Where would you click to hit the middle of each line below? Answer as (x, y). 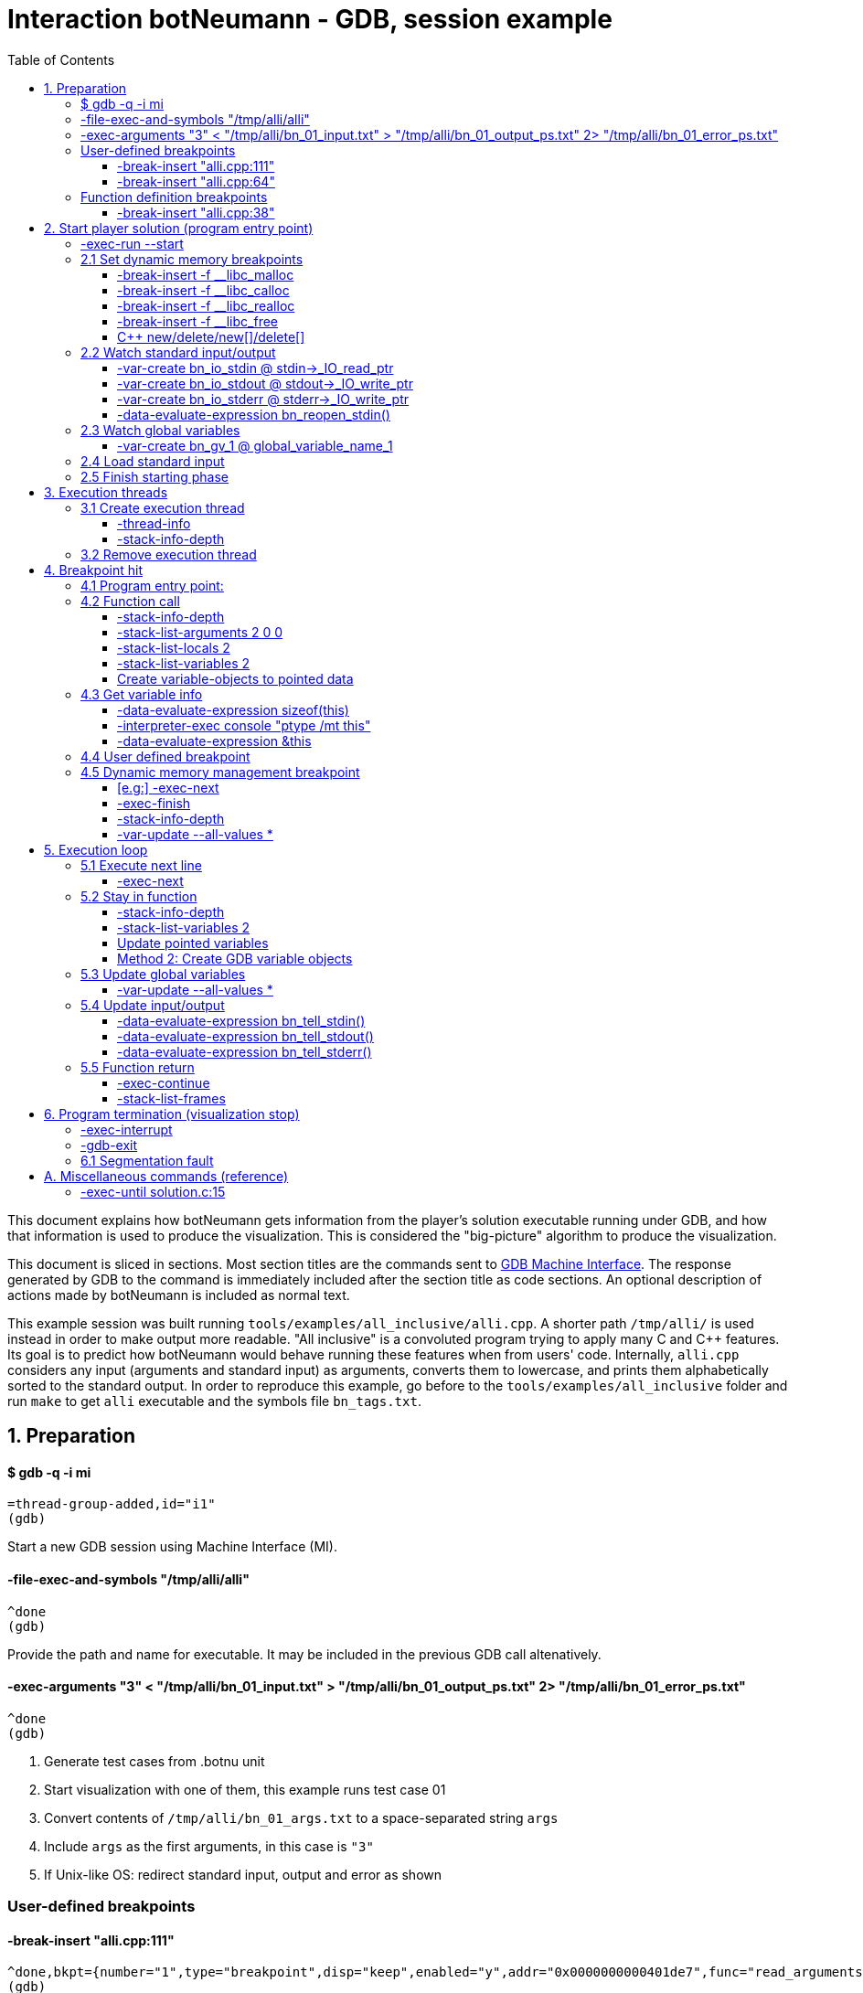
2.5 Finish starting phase (154, 476)
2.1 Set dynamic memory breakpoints (192, 259)
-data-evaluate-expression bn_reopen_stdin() (254, 414)
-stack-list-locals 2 (174, 647)
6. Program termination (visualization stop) (172, 1114)
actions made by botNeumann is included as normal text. (179, 1295)
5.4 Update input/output (153, 1005)
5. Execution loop (96, 849)
